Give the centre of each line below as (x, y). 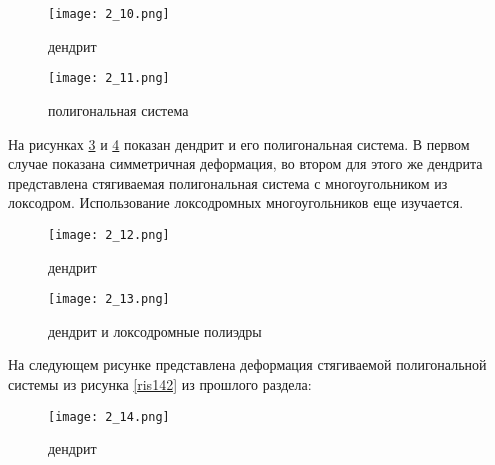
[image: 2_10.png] (109, 14)
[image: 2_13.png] (109, 299)
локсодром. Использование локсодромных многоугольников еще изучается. (236, 202)
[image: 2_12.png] (109, 234)
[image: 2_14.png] (109, 416)
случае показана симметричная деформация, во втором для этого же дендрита (245, 163)
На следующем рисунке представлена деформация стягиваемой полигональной (247, 364)
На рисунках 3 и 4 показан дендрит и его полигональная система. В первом (239, 143)
